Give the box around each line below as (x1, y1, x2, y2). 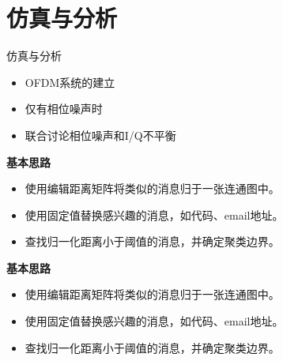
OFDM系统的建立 (25, 73, 115, 90)
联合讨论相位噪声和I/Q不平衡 (25, 126, 176, 143)
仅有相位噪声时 (25, 100, 103, 117)
